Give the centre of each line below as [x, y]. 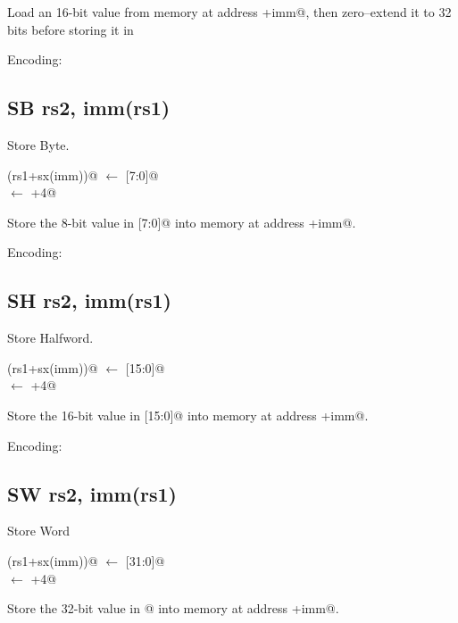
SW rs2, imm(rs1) [92, 493]
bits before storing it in [71, 29]
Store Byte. [38, 144]
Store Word [39, 531]
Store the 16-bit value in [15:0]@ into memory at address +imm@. [188, 415]
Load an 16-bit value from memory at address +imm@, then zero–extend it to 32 [229, 12]
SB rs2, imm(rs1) [89, 108]
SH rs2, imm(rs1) [89, 300]
